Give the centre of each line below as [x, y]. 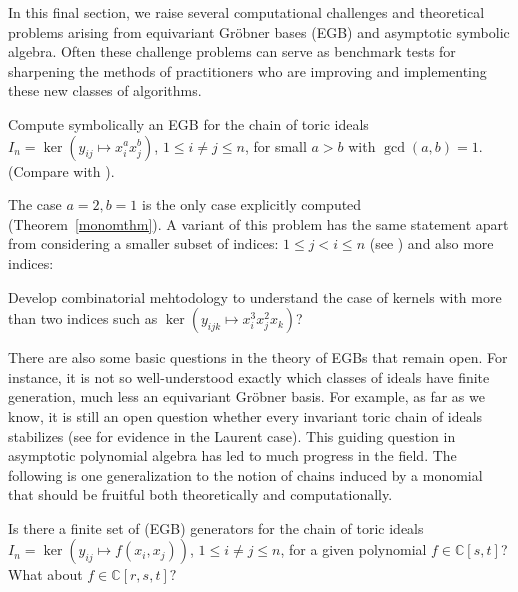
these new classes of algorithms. [105, 90]
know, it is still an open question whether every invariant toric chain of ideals [245, 415]
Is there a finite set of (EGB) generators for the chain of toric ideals [216, 527]
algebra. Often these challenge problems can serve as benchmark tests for [232, 51]
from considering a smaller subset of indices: [143, 243]
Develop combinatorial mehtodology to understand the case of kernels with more [255, 296]
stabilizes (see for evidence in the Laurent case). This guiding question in [232, 435]
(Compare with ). [61, 170]
